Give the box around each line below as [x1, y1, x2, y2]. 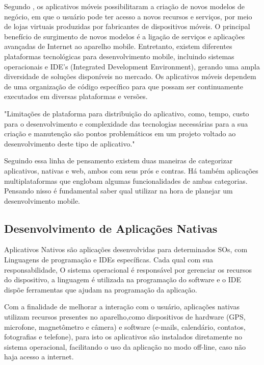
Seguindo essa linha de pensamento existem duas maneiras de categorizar [4, 155, 233, 166]
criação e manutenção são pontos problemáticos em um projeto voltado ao [4, 128, 236, 139]
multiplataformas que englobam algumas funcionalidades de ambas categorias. [4, 175, 248, 186]
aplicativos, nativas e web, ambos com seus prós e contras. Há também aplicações [4, 165, 258, 176]
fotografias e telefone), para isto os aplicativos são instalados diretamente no [4, 331, 242, 342]
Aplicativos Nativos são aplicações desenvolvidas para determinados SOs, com [4, 244, 248, 255]
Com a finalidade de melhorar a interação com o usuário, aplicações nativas [4, 301, 240, 312]
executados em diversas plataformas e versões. [4, 91, 148, 102]
